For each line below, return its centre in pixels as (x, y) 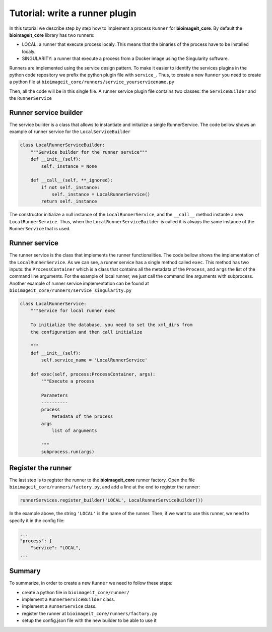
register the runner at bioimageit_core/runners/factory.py (90, 613)
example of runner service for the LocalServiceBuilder (70, 132)
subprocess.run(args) (68, 452)
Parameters (54, 395)
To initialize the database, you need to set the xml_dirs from (112, 325)
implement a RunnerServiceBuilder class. (69, 599)
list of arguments (75, 431)
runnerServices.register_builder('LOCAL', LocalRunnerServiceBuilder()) (112, 500)
